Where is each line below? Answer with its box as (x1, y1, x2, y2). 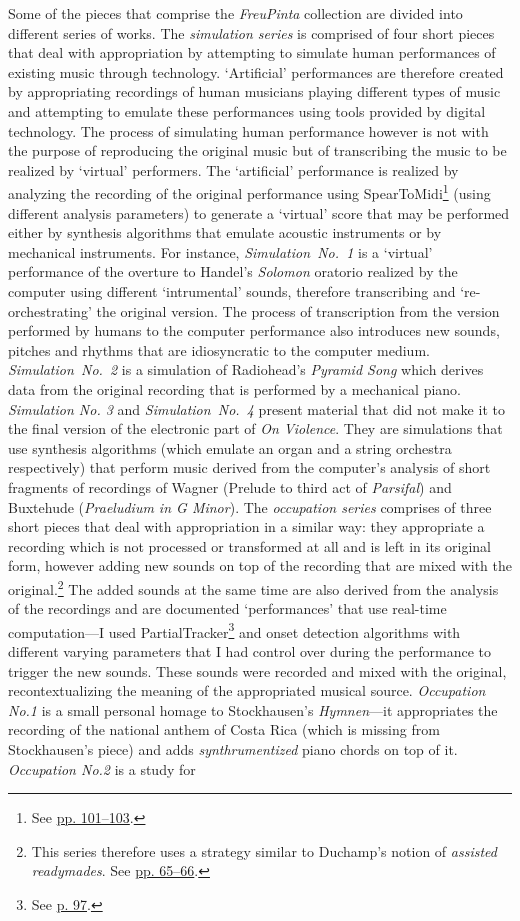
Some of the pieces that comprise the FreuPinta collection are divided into (8, 3, 463, 23)
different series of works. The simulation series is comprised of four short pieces (8, 22, 495, 43)
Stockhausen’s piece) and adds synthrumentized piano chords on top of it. (8, 738, 458, 759)
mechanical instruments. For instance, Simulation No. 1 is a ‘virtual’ (8, 241, 433, 262)
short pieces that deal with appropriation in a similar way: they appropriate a (8, 516, 485, 537)
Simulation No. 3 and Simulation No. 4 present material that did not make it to (8, 398, 505, 419)
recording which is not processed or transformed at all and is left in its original (8, 535, 491, 556)
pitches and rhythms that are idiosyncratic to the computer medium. (8, 339, 430, 360)
